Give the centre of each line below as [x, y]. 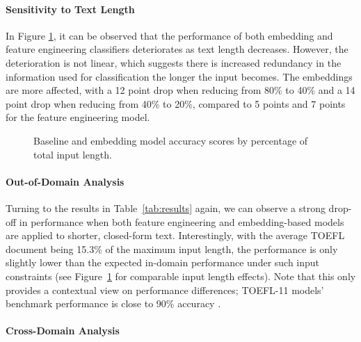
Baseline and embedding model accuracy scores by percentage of [171, 140]
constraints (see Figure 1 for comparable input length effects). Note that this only [181, 276]
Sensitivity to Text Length [70, 9]
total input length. [73, 154]
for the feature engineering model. [78, 117]
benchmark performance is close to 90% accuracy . [113, 303]
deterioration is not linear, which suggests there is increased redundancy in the [174, 62]
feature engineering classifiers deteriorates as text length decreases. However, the [177, 49]
